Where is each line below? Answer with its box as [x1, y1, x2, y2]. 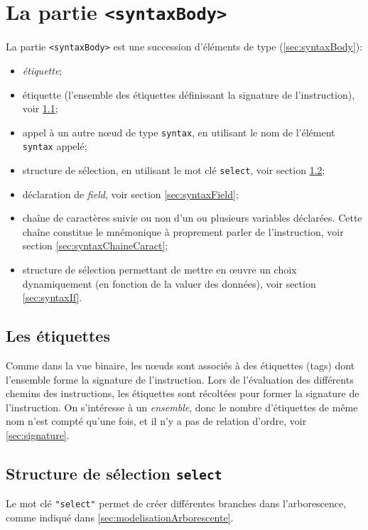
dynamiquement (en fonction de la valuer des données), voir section [22, 276, 316, 291]
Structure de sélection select [6, 462, 222, 484]
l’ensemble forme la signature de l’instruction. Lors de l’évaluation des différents [6, 372, 354, 386]
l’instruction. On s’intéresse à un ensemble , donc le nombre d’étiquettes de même [6, 399, 358, 414]
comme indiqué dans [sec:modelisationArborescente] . [6, 510, 234, 525]
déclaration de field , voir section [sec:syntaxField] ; [22, 186, 239, 201]
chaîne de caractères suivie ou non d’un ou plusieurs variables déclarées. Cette [22, 210, 362, 225]
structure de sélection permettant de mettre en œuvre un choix [22, 262, 297, 277]
